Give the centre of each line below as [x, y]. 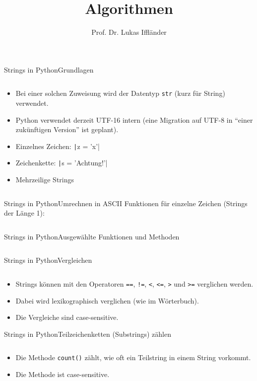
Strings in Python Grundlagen [49, 69]
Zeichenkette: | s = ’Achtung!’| [62, 163]
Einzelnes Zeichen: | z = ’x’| [58, 146]
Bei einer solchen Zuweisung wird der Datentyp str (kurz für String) [120, 93]
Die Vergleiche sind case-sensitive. [67, 317]
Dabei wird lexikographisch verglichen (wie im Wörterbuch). [107, 300]
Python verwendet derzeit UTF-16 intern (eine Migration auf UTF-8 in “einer [134, 119]
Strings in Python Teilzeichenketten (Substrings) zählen [88, 334]
